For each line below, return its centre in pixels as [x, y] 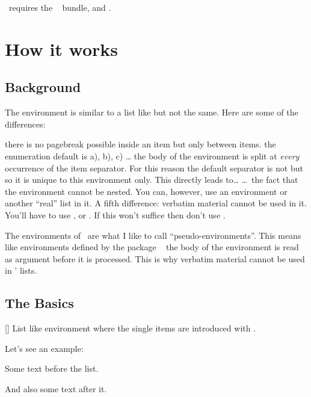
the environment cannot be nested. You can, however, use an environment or [146, 191]
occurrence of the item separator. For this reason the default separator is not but [154, 168]
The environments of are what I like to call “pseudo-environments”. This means [153, 235]
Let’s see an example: [44, 348]
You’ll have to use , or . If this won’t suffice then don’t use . [115, 214]
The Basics [39, 303]
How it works [62, 48]
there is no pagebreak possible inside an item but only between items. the [140, 144]
